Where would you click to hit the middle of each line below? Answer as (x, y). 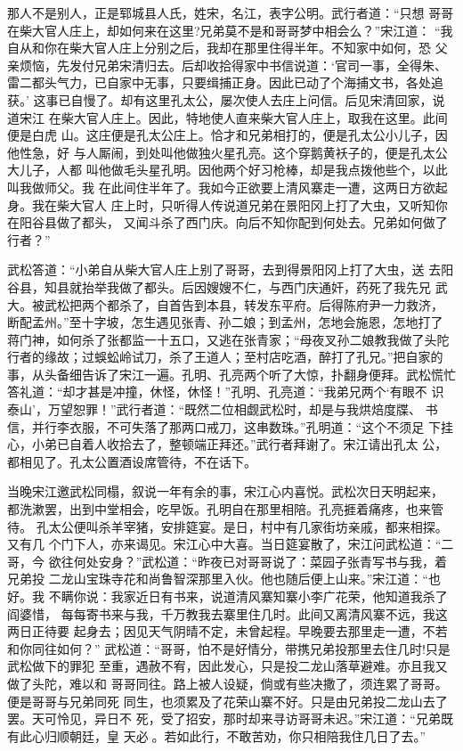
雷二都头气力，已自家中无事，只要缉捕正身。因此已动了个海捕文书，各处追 (225, 82)
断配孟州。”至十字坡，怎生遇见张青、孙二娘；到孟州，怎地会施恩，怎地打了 (225, 322)
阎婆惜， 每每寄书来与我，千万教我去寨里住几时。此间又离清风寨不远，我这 (227, 613)
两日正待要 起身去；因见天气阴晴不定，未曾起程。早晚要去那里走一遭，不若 (227, 631)
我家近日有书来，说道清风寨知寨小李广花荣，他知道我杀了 (279, 596)
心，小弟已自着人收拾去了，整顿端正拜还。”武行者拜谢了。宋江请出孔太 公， (227, 444)
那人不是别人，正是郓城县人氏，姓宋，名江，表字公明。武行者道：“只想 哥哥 (231, 12)
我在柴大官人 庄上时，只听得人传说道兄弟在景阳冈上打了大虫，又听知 (233, 204)
